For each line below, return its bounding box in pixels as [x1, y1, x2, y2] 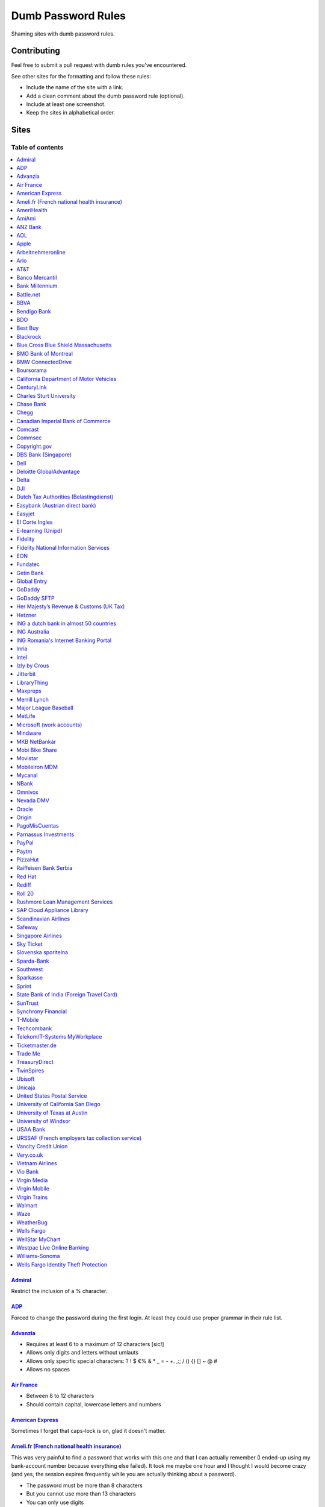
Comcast [16, 426, 39, 433]
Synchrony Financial [16, 1008, 67, 1015]
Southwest [16, 966, 43, 973]
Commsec [16, 434, 42, 441]
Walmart [16, 1202, 37, 1209]
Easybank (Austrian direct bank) [16, 502, 96, 509]
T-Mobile [16, 1016, 39, 1024]
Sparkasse [16, 974, 43, 981]
